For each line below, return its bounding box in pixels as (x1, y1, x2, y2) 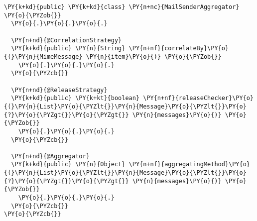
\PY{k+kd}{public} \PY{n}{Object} (11, 161, 126, 168)
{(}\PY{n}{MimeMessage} (4, 53, 83, 60)
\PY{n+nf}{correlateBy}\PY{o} (128, 45, 229, 52)
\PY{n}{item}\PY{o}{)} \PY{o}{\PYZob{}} (86, 53, 222, 60)
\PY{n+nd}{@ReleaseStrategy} (11, 86, 108, 94)
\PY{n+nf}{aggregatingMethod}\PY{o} (128, 161, 250, 168)
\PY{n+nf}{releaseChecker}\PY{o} (143, 95, 254, 102)
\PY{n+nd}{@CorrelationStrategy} (11, 36, 122, 44)
